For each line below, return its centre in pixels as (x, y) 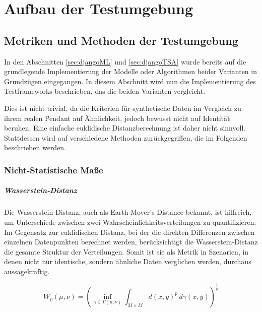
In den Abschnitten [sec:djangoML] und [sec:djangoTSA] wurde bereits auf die (125, 61)
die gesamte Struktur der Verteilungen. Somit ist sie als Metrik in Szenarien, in (126, 251)
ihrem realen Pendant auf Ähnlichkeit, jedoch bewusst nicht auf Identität (117, 118)
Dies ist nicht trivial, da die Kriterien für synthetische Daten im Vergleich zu (123, 108)
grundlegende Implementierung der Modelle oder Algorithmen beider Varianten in (130, 71)
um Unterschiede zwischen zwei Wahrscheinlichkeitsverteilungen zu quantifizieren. (130, 222)
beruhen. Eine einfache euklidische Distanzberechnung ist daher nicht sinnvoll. (125, 128)
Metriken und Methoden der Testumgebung (121, 40)
